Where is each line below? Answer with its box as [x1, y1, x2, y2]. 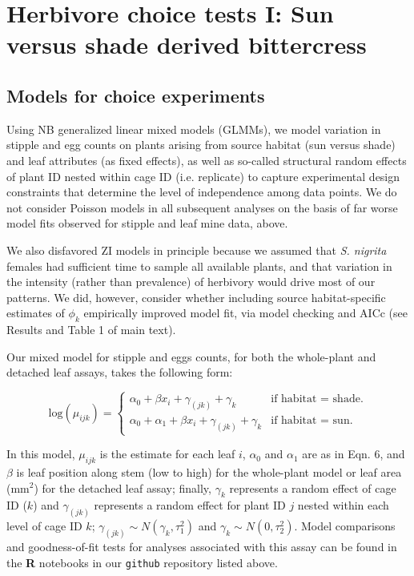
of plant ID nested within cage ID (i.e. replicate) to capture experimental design [6, 167, 400, 184]
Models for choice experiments [6, 83, 265, 107]
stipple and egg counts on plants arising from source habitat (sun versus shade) [6, 136, 396, 153]
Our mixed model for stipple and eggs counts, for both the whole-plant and [6, 348, 376, 365]
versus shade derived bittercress [6, 28, 367, 61]
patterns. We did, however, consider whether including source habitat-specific [6, 288, 386, 305]
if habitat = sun [271, 415, 350, 427]
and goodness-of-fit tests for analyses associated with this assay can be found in [6, 538, 397, 555]
